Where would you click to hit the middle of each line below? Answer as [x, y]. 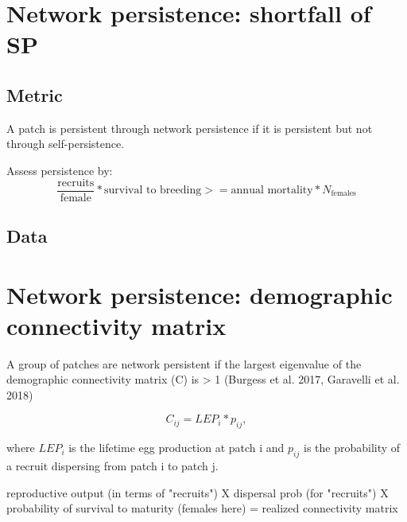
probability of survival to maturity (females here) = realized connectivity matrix [202, 508]
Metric [35, 94]
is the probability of [352, 448]
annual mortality [272, 191]
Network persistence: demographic [200, 294]
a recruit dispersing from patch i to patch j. [112, 466]
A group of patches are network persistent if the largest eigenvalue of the [184, 363]
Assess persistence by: [60, 170]
